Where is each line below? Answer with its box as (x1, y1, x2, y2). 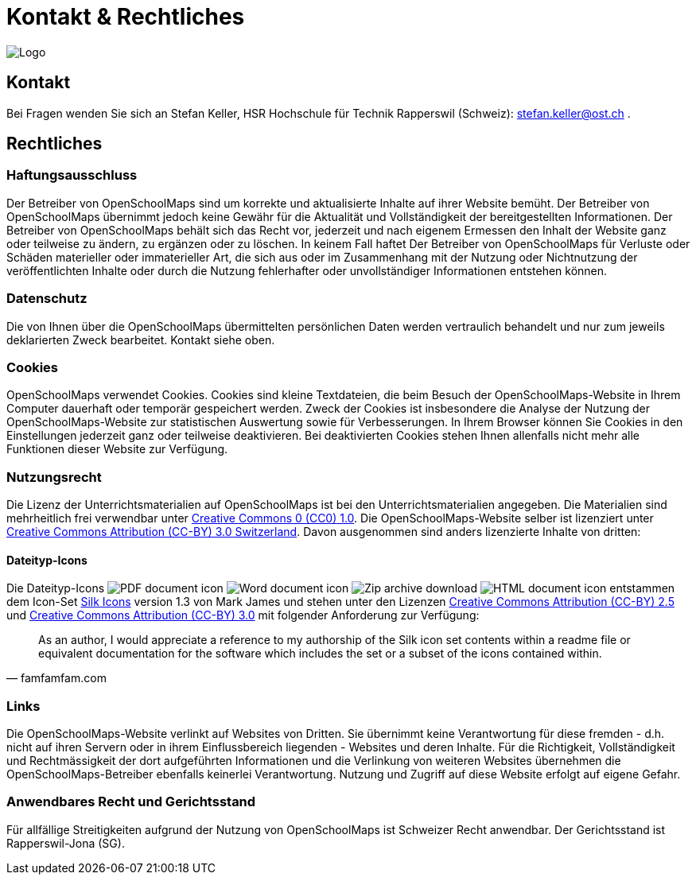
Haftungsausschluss (6, 167, 138, 184)
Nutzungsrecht (6, 468, 102, 485)
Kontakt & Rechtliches (6, 3, 245, 30)
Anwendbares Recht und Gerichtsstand (6, 794, 256, 810)
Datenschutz (6, 290, 87, 307)
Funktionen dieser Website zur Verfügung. (6, 442, 228, 456)
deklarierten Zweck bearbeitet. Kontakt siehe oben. (6, 332, 275, 347)
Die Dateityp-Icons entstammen (6, 581, 675, 596)
